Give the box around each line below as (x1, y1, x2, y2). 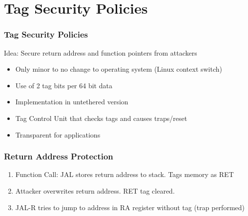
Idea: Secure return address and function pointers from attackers (4, 47, 197, 58)
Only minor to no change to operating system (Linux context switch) (15, 64, 223, 74)
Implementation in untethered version (15, 97, 128, 107)
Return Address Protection (4, 150, 113, 162)
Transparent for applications (15, 129, 101, 139)
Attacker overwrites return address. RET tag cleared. (15, 185, 175, 196)
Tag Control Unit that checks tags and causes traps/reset (15, 113, 187, 123)
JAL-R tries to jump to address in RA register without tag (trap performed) (15, 202, 245, 212)
